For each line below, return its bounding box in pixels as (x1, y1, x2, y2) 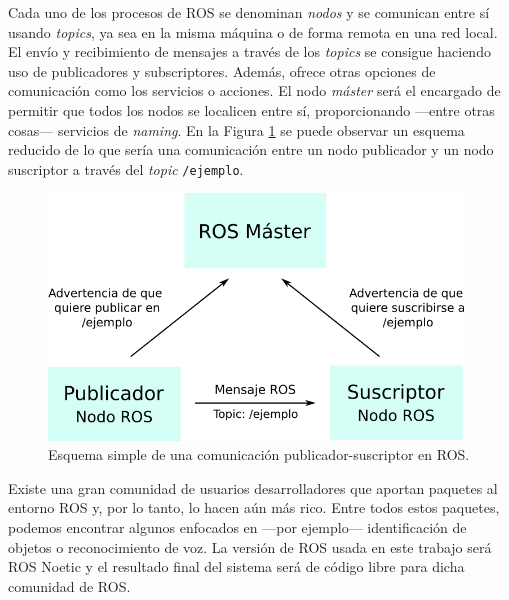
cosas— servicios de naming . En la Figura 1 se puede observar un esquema (8, 119, 465, 140)
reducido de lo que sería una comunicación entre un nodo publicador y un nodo (8, 139, 494, 160)
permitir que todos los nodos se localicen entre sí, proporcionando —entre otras (8, 99, 495, 120)
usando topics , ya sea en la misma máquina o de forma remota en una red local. (8, 21, 498, 42)
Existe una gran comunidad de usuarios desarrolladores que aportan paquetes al (8, 477, 498, 498)
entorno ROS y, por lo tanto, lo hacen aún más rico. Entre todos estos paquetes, (8, 497, 500, 518)
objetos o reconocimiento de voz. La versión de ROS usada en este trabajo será (8, 536, 492, 557)
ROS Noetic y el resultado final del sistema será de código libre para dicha (8, 556, 465, 577)
